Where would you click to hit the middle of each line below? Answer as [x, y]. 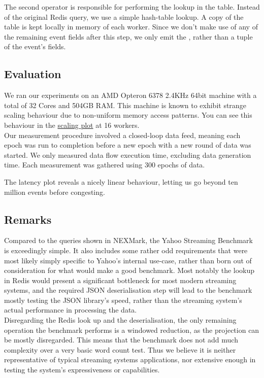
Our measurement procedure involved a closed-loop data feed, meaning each [122, 135]
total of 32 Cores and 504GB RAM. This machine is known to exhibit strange [125, 105]
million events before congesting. [55, 192]
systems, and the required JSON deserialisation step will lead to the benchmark [128, 290]
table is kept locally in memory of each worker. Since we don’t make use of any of [131, 27]
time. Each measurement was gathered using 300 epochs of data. [105, 165]
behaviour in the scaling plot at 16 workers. [72, 125]
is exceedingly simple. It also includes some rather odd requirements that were [126, 250]
